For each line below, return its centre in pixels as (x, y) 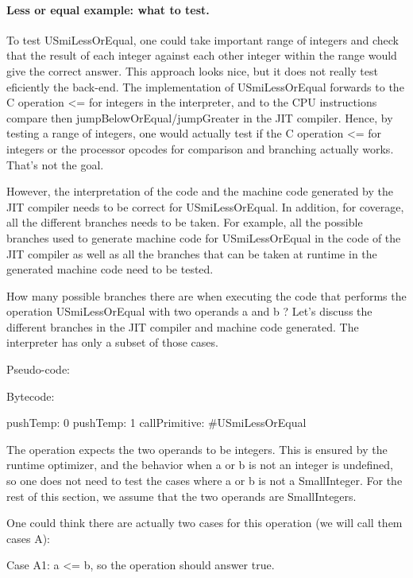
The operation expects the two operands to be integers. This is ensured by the (197, 449)
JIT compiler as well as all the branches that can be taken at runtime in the (192, 253)
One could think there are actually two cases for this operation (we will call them (205, 523)
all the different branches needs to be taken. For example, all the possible (185, 222)
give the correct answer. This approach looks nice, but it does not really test (192, 70)
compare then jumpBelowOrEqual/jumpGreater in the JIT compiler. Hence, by (200, 117)
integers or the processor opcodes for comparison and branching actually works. (200, 148)
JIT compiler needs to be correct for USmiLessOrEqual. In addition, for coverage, (205, 206)
